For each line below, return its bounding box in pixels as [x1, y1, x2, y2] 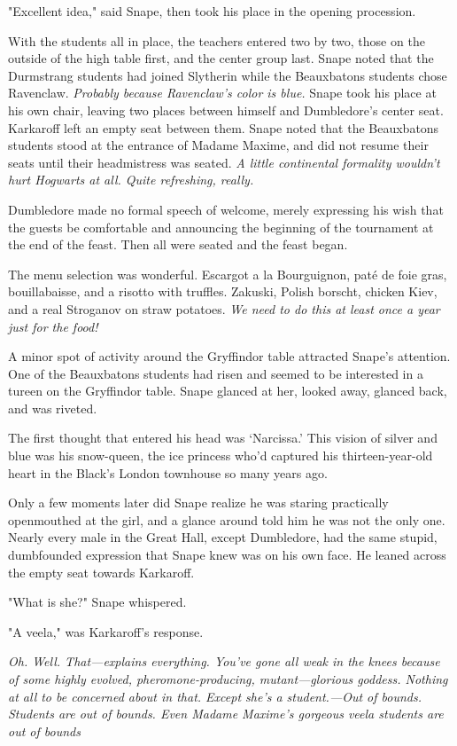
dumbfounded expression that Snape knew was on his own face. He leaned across [8, 546, 446, 564]
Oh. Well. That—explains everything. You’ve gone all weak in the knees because [8, 652, 440, 671]
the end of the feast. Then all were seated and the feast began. [8, 235, 348, 254]
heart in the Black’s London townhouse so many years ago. [8, 463, 328, 482]
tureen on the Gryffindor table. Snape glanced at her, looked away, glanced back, [8, 381, 447, 400]
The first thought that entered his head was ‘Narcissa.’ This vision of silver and [8, 428, 438, 447]
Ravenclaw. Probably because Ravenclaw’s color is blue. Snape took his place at [8, 83, 437, 102]
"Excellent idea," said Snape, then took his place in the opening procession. [8, 2, 416, 20]
